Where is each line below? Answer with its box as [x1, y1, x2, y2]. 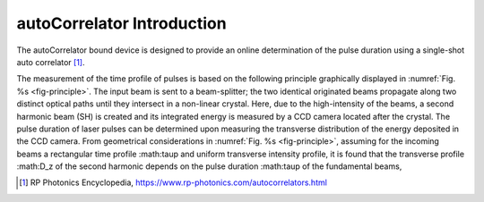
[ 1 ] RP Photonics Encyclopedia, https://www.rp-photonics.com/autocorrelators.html [19, 177, 327, 188]
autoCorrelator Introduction [16, 13, 228, 33]
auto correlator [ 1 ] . [16, 56, 85, 67]
